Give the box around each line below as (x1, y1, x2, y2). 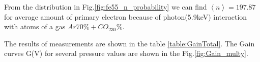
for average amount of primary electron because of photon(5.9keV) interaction (4, 11, 247, 22)
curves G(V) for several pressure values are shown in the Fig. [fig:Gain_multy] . (4, 48, 248, 58)
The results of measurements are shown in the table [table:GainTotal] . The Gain (4, 38, 255, 48)
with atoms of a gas (4, 21, 66, 32)
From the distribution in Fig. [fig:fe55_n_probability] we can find (4, 2, 207, 12)
